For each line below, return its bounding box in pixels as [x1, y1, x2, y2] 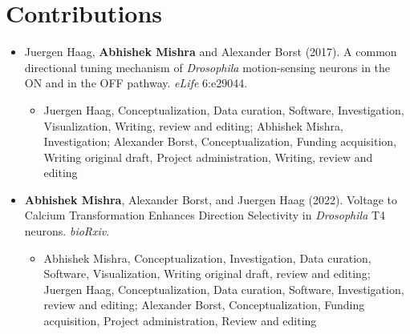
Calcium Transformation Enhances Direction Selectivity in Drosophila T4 [24, 207, 386, 223]
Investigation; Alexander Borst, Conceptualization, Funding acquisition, [43, 133, 397, 150]
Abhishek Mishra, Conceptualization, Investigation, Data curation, [43, 249, 371, 266]
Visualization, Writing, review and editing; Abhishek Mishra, [43, 117, 343, 134]
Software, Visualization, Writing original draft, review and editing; [43, 265, 371, 282]
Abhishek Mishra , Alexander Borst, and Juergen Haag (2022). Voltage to [24, 191, 397, 207]
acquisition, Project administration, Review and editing [43, 312, 317, 329]
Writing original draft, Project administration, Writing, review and [43, 148, 373, 165]
